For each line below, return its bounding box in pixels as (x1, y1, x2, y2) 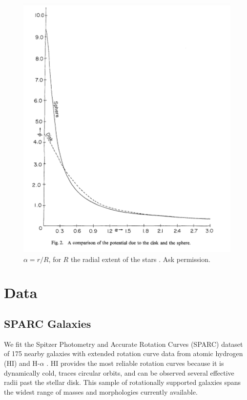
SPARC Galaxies (4, 316, 91, 331)
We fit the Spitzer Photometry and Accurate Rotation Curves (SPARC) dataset (4, 339, 243, 349)
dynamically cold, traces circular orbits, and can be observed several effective (4, 367, 234, 378)
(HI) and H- (4, 358, 40, 368)
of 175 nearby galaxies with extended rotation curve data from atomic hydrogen (4, 348, 243, 359)
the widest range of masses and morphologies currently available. (4, 386, 198, 397)
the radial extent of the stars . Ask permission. (70, 254, 210, 264)
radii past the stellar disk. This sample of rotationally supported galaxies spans (4, 377, 241, 387)
